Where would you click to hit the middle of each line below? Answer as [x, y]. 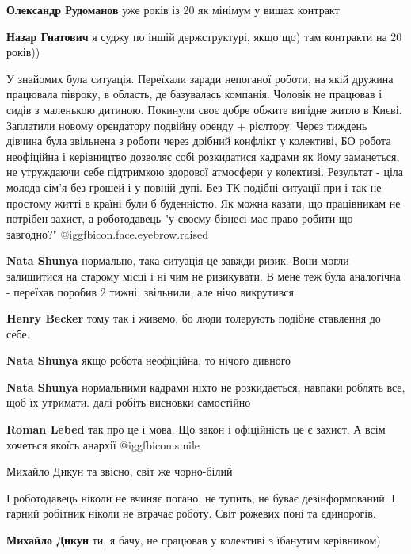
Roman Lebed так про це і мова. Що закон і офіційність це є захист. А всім [196, 429]
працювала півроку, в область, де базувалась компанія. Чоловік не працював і [194, 94]
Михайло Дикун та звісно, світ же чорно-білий [120, 471]
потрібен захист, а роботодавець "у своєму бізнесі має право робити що [180, 218]
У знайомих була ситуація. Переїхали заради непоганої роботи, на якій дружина [200, 78]
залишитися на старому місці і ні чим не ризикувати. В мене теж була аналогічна [204, 275]
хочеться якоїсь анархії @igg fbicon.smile [103, 444]
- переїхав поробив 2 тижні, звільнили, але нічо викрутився [150, 291]
